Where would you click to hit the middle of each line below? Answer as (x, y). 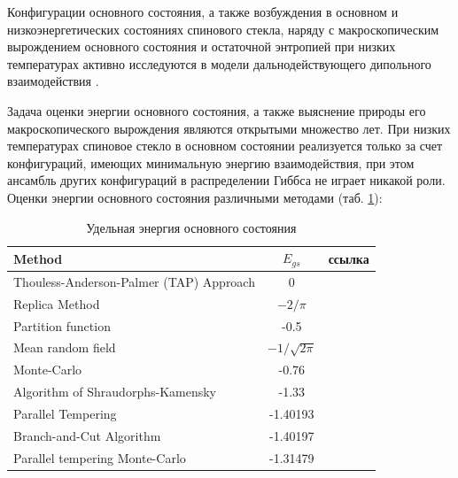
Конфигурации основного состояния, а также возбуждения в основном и (203, 12)
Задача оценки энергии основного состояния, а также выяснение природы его (217, 110)
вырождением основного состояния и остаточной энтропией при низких (202, 46)
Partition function (62, 325)
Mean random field (65, 347)
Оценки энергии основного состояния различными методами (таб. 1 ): (195, 197)
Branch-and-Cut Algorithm (87, 435)
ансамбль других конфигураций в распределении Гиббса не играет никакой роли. (226, 180)
